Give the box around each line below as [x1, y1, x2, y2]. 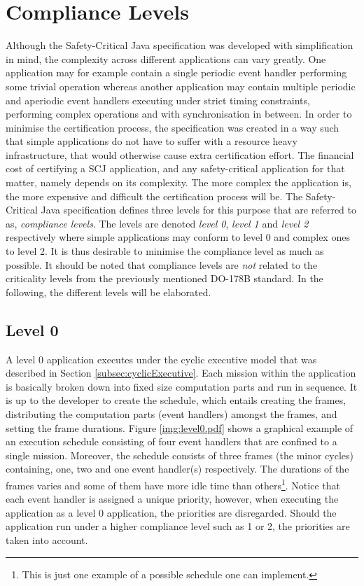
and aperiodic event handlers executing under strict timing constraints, [6, 92, 310, 107]
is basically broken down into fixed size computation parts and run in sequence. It [6, 379, 358, 393]
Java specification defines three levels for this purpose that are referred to [41, 202, 356, 217]
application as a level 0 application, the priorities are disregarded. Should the [6, 505, 337, 519]
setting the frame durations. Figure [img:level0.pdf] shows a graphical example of [6, 420, 353, 435]
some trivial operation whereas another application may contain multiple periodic [6, 78, 356, 93]
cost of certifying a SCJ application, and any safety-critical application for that [6, 161, 345, 176]
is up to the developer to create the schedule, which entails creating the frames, [6, 393, 346, 407]
